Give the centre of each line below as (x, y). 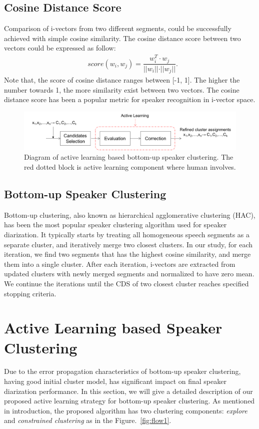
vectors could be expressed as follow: (60, 48)
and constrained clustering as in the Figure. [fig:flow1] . (88, 420)
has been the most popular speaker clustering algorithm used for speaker (115, 225)
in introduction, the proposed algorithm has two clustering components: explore (126, 410)
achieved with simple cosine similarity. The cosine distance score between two (122, 38)
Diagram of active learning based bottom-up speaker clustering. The (129, 157)
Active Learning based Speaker (113, 328)
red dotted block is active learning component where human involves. (130, 167)
